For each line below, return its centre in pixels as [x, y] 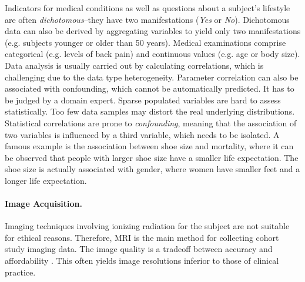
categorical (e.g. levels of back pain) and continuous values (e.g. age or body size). [152, 54]
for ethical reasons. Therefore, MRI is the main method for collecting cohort [142, 237]
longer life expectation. [46, 180]
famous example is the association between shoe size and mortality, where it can [149, 146]
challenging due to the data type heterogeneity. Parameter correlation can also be [152, 77]
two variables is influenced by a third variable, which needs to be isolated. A [142, 134]
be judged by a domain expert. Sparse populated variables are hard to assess [143, 100]
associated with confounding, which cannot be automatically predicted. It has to [150, 88]
